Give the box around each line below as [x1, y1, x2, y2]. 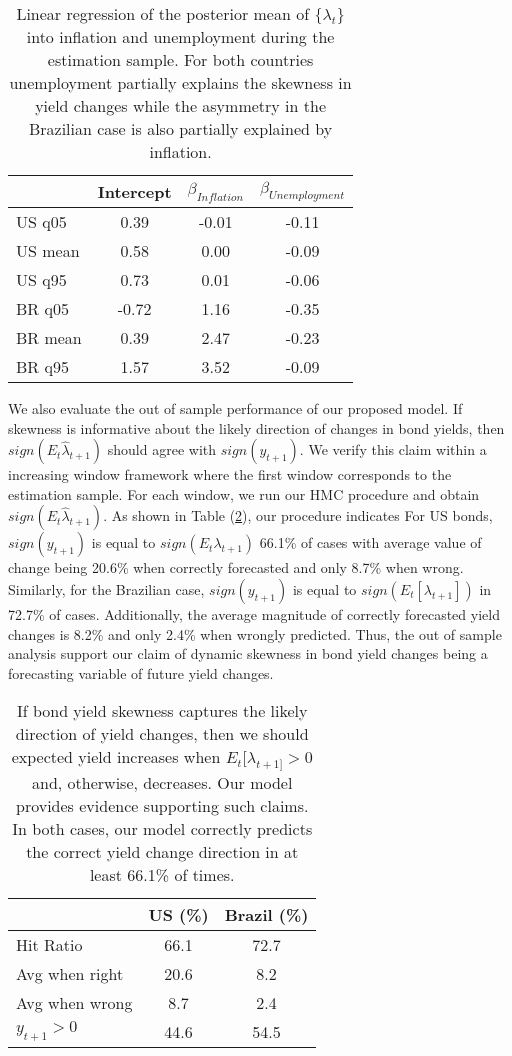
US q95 [16, 268, 67, 291]
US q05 [16, 210, 67, 233]
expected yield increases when [11, 745, 221, 769]
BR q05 [16, 297, 69, 320]
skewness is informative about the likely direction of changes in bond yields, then [8, 417, 505, 438]
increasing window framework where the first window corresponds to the [8, 464, 452, 485]
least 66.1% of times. [89, 862, 235, 886]
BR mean [16, 326, 82, 349]
